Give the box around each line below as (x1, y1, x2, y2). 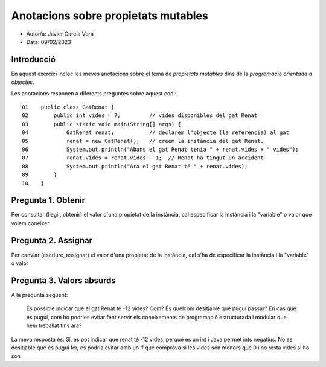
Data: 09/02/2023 (26, 38, 71, 45)
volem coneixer (11, 219, 50, 226)
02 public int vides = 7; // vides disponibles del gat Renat (22, 112, 258, 119)
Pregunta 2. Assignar (11, 235, 93, 246)
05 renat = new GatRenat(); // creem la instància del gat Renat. (22, 138, 264, 144)
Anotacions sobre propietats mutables (11, 9, 208, 22)
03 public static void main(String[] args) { (22, 121, 181, 127)
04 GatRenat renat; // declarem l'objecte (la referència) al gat (22, 129, 290, 136)
